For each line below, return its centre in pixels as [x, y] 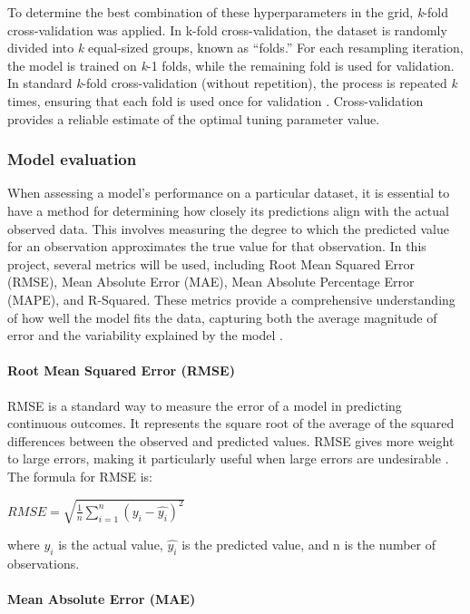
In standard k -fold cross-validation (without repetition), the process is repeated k [232, 83]
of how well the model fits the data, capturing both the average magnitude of [222, 317]
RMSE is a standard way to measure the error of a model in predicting [205, 405]
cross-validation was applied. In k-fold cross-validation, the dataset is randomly [227, 29]
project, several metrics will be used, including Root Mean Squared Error [211, 263]
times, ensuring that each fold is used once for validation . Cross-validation [215, 100]
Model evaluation [72, 159]
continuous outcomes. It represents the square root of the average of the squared [231, 423]
